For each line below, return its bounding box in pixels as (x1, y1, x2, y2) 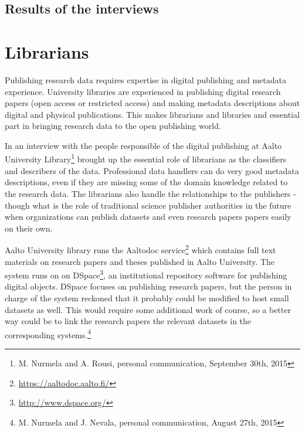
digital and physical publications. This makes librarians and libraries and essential (5, 108, 300, 120)
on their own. (5, 222, 53, 234)
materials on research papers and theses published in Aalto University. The (5, 255, 275, 267)
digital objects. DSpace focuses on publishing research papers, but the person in (5, 280, 292, 292)
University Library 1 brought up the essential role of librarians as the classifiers (5, 151, 287, 165)
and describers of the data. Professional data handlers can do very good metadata (5, 164, 299, 176)
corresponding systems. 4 (5, 326, 91, 341)
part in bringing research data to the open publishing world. (5, 120, 221, 132)
